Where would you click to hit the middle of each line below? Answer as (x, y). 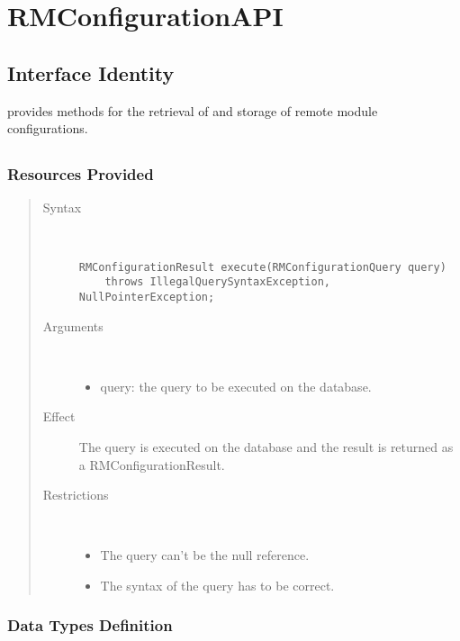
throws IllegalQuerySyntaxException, (217, 282)
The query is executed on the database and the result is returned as (266, 446)
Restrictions (76, 495)
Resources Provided (81, 174)
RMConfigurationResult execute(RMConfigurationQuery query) (262, 267)
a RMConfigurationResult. (152, 464)
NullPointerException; (147, 297)
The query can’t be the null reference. (205, 555)
